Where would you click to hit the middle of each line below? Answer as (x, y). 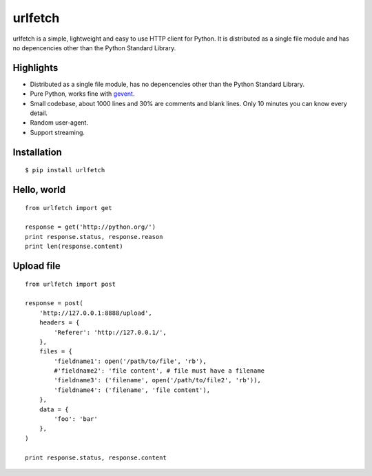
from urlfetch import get (69, 208)
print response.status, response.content (96, 457)
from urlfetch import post (71, 284)
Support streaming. (58, 132)
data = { (54, 409)
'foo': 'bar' (76, 419)
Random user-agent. (59, 123)
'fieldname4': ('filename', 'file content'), (132, 390)
